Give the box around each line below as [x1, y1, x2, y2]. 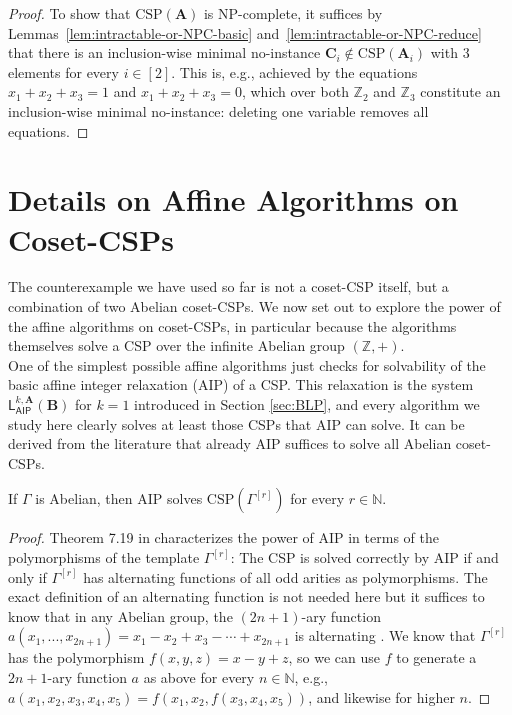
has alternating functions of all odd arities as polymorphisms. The [83, 566, 488, 587]
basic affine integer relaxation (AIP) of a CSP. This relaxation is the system [8, 374, 474, 395]
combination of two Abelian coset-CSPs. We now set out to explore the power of [8, 296, 501, 317]
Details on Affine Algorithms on [8, 179, 459, 220]
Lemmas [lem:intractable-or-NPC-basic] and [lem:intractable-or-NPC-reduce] [8, 22, 482, 43]
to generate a [396, 647, 477, 668]
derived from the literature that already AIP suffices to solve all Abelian [8, 433, 452, 454]
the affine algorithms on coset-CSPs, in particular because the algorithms [8, 315, 457, 336]
